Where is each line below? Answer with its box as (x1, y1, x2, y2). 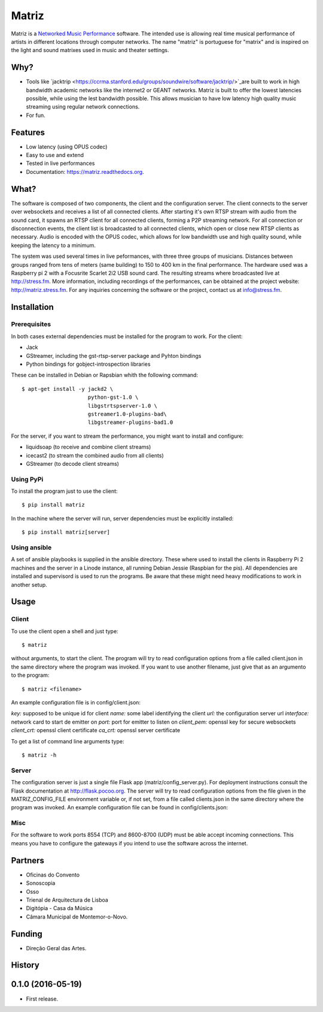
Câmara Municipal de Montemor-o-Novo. (26, 913, 128, 920)
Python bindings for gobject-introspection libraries (26, 360, 151, 368)
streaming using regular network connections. (26, 103, 140, 110)
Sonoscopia (26, 880, 56, 887)
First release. (26, 995, 59, 1002)
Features (11, 127, 45, 137)
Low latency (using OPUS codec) (26, 143, 108, 150)
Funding (11, 929, 43, 939)
